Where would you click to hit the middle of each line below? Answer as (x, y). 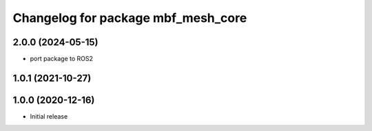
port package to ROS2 (61, 59)
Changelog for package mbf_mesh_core (130, 18)
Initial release (49, 116)
